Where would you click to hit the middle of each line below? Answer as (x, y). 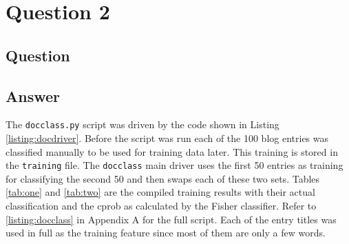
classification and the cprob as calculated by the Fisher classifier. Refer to (161, 206)
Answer (33, 95)
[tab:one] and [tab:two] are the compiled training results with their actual (160, 192)
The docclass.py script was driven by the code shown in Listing (142, 124)
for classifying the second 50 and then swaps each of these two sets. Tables (163, 178)
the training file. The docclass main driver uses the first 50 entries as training (174, 165)
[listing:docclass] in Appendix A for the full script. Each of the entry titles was (171, 219)
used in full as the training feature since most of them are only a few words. (166, 233)
